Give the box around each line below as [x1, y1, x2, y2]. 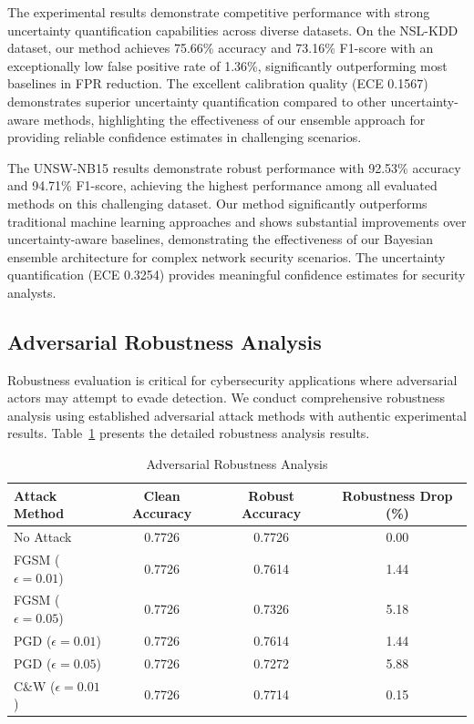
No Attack [14, 527, 72, 546]
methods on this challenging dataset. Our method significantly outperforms [7, 193, 428, 212]
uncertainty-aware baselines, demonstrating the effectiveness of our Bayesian [7, 229, 434, 249]
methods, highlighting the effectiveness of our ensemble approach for [43, 109, 426, 128]
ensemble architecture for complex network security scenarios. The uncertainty [7, 247, 446, 266]
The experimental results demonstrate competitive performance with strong [7, 3, 430, 21]
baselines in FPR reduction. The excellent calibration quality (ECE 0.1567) [7, 74, 428, 93]
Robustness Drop [342, 485, 453, 505]
